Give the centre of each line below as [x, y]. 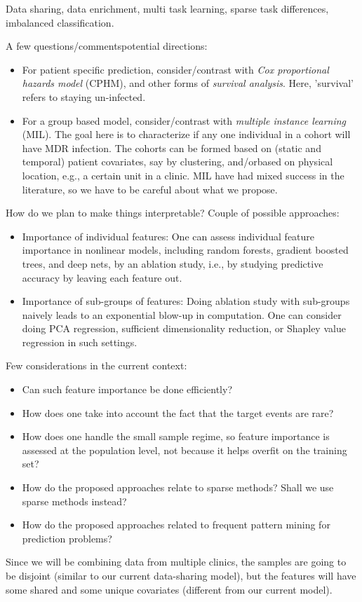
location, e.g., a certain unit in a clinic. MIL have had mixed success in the [183, 175]
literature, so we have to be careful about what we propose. [150, 189]
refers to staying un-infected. [84, 96]
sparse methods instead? [74, 501]
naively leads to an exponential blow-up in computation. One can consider [182, 314]
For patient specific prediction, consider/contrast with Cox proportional [175, 69]
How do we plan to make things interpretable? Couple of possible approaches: [173, 213]
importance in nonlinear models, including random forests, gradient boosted [185, 250]
